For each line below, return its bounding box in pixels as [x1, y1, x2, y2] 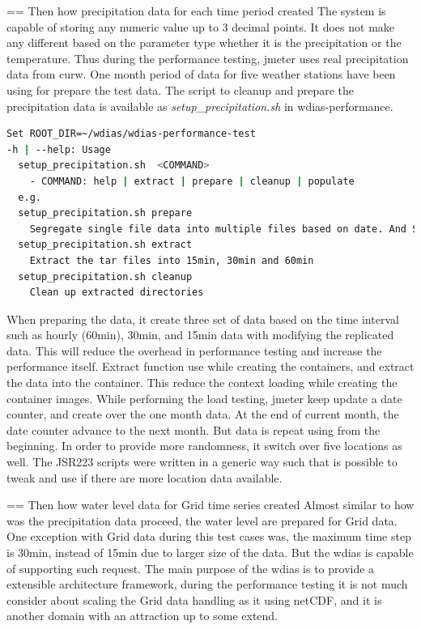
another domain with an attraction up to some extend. [6, 607, 279, 624]
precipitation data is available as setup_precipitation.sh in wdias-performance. [6, 97, 393, 114]
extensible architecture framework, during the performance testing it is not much [6, 576, 408, 593]
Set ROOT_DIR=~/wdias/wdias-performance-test [6, 128, 256, 140]
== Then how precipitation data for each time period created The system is [6, 2, 386, 19]
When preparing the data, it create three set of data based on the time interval [6, 310, 399, 327]
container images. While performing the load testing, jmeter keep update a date [6, 389, 402, 406]
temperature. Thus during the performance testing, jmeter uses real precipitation [6, 49, 409, 66]
